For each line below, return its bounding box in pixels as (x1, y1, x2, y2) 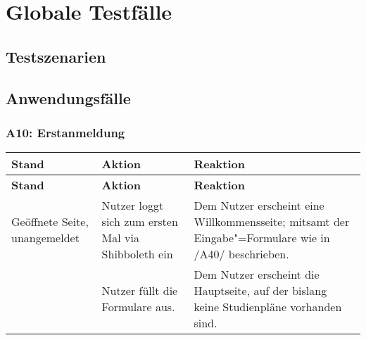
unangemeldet (11, 229, 80, 246)
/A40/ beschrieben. (194, 246, 289, 263)
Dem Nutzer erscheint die (194, 266, 320, 283)
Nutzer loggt (101, 197, 164, 214)
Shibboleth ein (101, 246, 173, 263)
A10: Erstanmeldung (6, 123, 125, 141)
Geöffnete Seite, (11, 213, 89, 230)
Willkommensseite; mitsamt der (194, 213, 350, 230)
